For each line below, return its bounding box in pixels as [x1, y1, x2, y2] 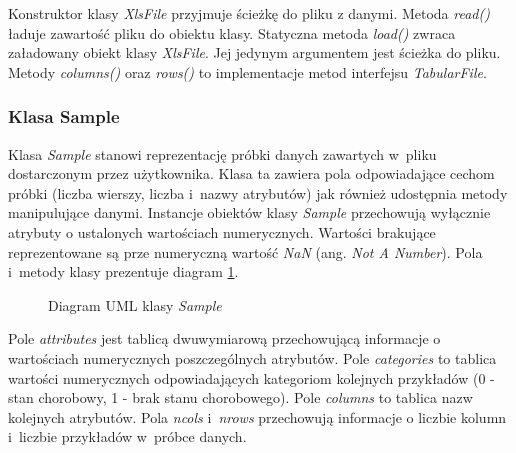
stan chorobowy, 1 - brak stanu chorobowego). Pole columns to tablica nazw [8, 387, 473, 408]
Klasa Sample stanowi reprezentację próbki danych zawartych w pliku [8, 143, 437, 164]
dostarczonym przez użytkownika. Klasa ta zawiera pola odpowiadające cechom [8, 163, 495, 184]
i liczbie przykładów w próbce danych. [8, 426, 247, 447]
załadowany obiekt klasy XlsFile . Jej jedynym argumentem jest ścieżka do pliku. [8, 42, 501, 63]
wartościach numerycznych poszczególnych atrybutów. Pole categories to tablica [8, 347, 497, 368]
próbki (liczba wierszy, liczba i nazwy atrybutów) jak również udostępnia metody [8, 182, 508, 203]
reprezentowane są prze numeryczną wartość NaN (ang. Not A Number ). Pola [8, 241, 483, 262]
